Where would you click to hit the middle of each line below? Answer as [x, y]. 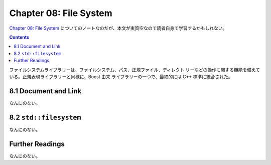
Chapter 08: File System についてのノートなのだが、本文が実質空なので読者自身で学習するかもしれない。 [118, 28]
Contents [19, 37]
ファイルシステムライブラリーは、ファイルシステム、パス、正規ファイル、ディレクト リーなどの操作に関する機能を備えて [135, 70]
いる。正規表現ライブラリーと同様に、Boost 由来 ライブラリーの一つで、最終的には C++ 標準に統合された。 [121, 76]
